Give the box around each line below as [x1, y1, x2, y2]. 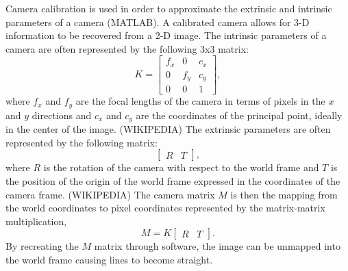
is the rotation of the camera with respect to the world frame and [43, 160, 319, 175]
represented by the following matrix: [5, 135, 158, 149]
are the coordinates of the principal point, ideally [136, 107, 343, 122]
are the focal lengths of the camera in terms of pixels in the [75, 94, 325, 108]
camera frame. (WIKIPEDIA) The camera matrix [5, 187, 215, 201]
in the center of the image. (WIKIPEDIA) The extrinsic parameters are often [5, 122, 331, 136]
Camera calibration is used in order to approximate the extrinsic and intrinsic [5, 1, 332, 15]
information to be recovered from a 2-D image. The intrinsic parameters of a [5, 28, 327, 42]
